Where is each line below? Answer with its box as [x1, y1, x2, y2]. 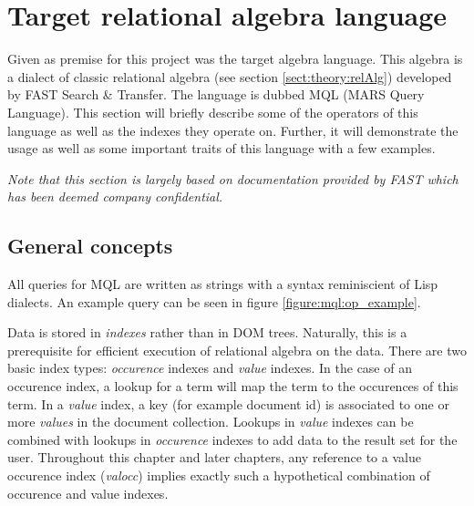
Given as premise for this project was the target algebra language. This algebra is [7, 49, 463, 68]
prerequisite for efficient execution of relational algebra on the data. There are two [7, 340, 467, 359]
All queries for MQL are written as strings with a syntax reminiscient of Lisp [7, 274, 438, 294]
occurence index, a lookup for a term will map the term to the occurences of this [7, 377, 459, 396]
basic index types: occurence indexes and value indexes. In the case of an [7, 358, 412, 377]
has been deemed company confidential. [7, 187, 223, 206]
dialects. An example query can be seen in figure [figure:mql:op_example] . [7, 292, 421, 311]
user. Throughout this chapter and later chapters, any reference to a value [7, 448, 421, 467]
